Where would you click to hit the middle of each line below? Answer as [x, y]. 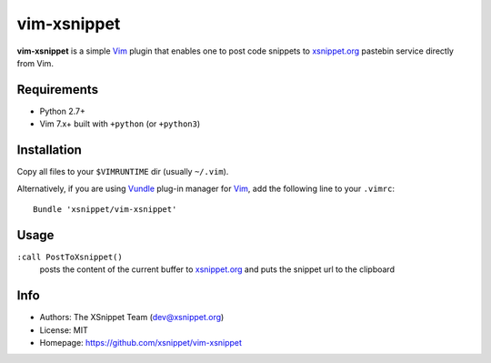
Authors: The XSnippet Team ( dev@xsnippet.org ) [132, 318]
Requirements [58, 90]
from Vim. [35, 63]
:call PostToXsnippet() [70, 257]
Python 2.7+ [63, 111]
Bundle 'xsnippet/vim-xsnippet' [105, 209]
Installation [49, 150]
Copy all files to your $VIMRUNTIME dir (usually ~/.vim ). [123, 172]
